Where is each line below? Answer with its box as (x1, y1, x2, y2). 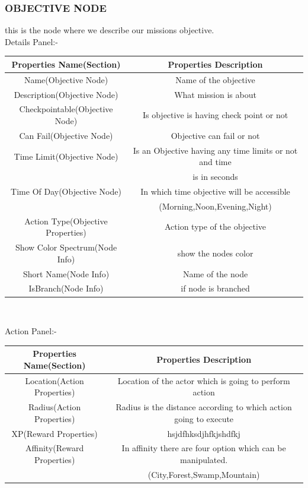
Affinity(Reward (25, 442, 84, 454)
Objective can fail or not (171, 129, 260, 141)
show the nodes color (177, 246, 254, 259)
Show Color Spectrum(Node (15, 241, 117, 253)
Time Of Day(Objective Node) (11, 185, 121, 197)
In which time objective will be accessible (140, 185, 290, 197)
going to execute (174, 412, 234, 424)
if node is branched (181, 282, 250, 294)
